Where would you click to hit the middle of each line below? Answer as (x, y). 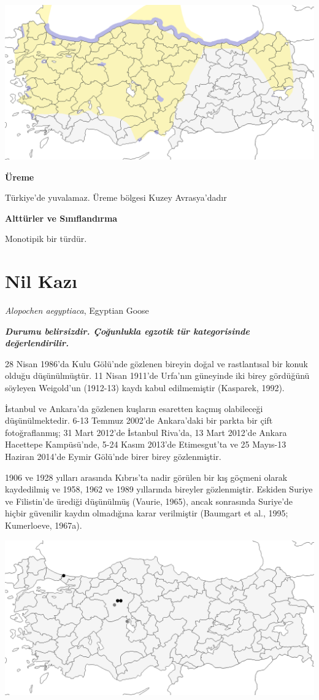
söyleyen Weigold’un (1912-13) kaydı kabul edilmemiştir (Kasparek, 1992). (145, 388)
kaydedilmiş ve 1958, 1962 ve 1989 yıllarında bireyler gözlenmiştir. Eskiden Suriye (159, 489)
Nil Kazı (41, 281)
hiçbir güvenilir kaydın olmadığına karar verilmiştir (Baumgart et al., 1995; (147, 513)
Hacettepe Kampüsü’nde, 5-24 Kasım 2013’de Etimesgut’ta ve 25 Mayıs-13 (146, 444)
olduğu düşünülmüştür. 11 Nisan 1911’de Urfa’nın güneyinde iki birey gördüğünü (157, 375)
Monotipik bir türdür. (46, 239)
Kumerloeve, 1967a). (44, 525)
